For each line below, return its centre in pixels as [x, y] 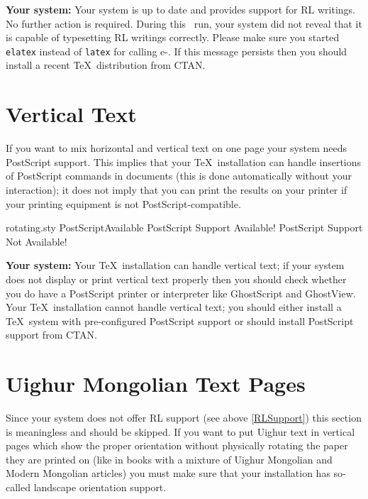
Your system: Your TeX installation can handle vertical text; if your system [175, 265]
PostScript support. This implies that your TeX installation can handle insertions [184, 161]
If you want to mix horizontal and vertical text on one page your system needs [176, 148]
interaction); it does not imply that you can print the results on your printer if [177, 189]
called [18, 487]
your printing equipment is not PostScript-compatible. [123, 203]
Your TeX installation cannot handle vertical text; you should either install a [174, 307]
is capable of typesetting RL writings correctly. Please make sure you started [173, 37]
